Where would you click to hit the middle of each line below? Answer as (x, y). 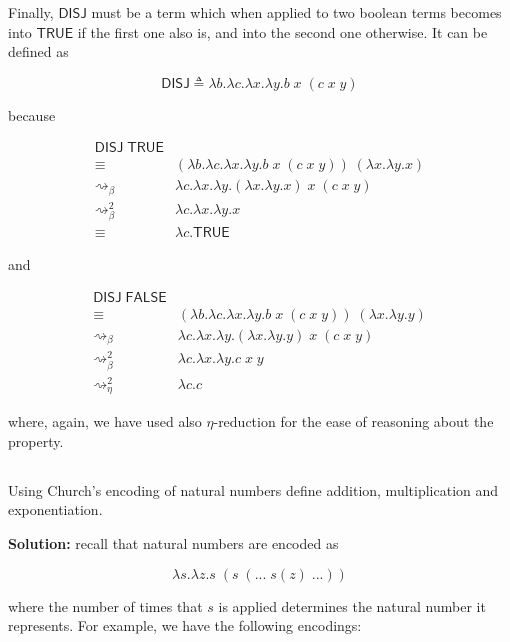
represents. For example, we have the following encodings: (185, 625)
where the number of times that (105, 605)
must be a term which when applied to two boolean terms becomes (296, 12)
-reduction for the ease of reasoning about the (353, 421)
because (32, 114)
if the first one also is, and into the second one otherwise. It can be (282, 31)
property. (36, 440)
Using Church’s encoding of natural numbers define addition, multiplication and (253, 489)
